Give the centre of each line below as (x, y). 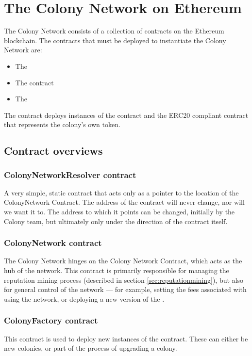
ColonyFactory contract (51, 320)
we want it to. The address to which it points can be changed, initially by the (119, 212)
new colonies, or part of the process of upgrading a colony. (91, 348)
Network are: (23, 50)
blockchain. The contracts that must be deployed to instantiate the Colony (115, 40)
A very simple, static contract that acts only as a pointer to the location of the (121, 192)
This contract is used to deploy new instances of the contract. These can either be (126, 338)
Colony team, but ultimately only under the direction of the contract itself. (116, 221)
